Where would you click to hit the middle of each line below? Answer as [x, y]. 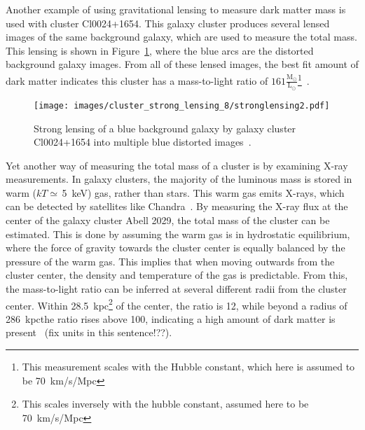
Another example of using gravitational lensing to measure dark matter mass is [176, 9]
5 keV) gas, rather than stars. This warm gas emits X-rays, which [203, 192]
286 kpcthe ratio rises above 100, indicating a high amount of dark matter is [171, 318]
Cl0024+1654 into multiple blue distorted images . [143, 142]
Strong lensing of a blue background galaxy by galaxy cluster [165, 128]
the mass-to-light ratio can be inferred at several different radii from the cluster [176, 289]
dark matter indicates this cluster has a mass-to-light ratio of [137, 80]
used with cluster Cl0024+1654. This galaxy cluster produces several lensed [168, 23]
